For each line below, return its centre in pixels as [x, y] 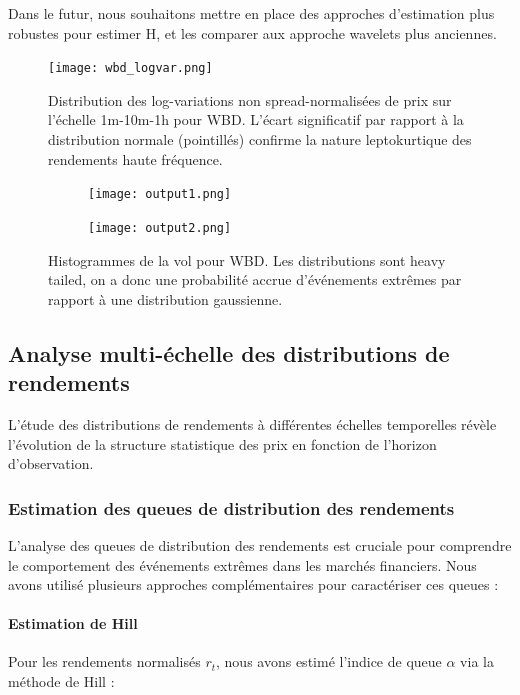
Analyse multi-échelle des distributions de [229, 352]
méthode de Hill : [61, 681]
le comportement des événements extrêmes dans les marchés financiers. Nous [242, 564]
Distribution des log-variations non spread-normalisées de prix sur [250, 99]
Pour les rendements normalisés [104, 661]
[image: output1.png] [160, 194]
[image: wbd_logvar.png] [130, 68]
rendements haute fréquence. [135, 158]
